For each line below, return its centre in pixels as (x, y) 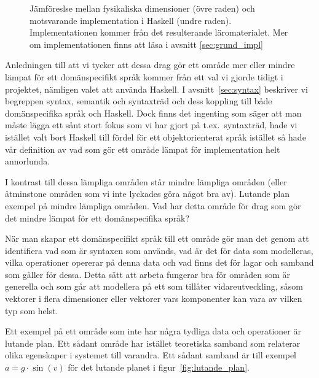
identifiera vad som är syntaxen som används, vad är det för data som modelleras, (159, 250)
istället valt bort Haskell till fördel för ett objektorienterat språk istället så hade (156, 137)
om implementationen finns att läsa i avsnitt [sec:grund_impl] (146, 44)
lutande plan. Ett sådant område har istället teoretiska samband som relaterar (153, 343)
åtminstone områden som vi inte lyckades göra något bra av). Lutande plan (147, 194)
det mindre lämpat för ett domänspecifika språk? (97, 218)
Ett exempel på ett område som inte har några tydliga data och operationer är (153, 331)
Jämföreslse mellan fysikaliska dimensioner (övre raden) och (142, 8)
